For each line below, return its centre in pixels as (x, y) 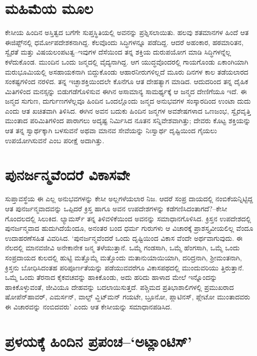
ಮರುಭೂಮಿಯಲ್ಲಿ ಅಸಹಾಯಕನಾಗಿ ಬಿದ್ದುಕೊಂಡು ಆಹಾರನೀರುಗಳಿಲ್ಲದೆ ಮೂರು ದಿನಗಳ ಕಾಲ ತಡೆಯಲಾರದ (127, 71)
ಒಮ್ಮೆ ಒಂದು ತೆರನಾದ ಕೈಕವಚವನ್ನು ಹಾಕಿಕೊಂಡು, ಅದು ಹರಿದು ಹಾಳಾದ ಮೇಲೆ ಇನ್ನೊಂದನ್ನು (111, 277)
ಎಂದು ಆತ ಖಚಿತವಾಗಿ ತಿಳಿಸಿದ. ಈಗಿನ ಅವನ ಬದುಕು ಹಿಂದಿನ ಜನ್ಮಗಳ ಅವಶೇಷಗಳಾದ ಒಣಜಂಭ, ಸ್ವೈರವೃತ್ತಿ (128, 110)
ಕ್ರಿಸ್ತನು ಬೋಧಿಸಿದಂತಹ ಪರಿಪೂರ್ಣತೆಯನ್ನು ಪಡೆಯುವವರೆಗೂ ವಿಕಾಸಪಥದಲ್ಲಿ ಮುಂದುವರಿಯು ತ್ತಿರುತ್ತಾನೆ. (124, 267)
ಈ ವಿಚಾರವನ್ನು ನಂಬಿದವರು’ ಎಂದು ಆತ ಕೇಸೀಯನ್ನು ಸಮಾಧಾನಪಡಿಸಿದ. (88, 306)
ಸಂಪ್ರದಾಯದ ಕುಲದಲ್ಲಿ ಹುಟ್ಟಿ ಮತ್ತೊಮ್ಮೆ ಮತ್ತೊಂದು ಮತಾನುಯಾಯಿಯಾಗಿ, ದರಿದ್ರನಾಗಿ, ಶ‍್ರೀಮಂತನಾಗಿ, (123, 257)
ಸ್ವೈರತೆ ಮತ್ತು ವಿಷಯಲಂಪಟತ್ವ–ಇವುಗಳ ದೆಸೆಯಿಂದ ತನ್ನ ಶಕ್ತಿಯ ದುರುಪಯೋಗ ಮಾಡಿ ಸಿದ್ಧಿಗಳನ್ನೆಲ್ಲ (118, 52)
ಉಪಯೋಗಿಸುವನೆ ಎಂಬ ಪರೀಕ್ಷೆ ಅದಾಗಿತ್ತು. (55, 140)
